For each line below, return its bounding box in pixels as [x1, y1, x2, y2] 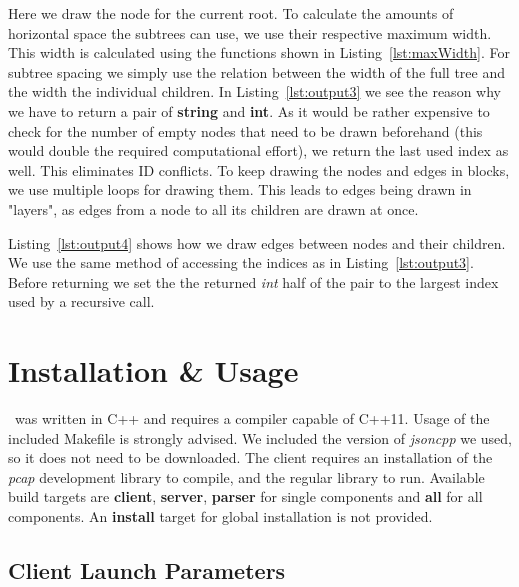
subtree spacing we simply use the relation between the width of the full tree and [8, 61, 506, 82]
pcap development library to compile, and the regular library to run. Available [8, 466, 485, 487]
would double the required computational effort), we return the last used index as [8, 140, 509, 161]
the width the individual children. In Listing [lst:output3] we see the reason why [8, 81, 501, 102]
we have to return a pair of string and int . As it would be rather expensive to [8, 100, 490, 121]
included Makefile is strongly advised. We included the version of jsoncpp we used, [8, 427, 512, 448]
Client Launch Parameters [8, 554, 286, 585]
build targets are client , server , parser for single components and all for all [8, 486, 483, 507]
